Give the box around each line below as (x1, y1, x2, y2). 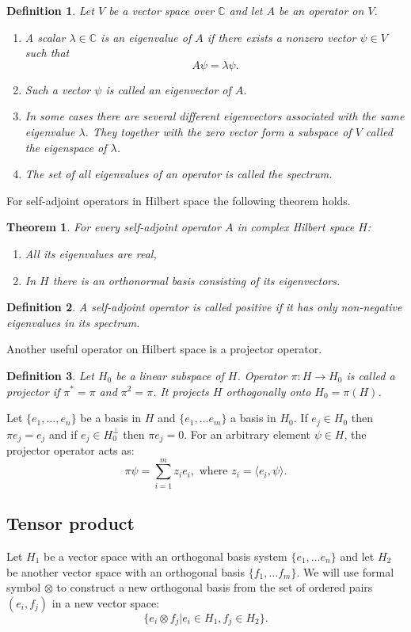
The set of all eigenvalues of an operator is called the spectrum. (25, 166, 333, 182)
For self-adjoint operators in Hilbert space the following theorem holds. (6, 192, 351, 208)
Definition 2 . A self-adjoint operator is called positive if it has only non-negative (6, 299, 402, 315)
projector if (6, 383, 60, 399)
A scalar (25, 29, 66, 45)
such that (25, 44, 70, 61)
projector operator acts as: (6, 442, 135, 458)
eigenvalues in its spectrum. (6, 314, 140, 330)
